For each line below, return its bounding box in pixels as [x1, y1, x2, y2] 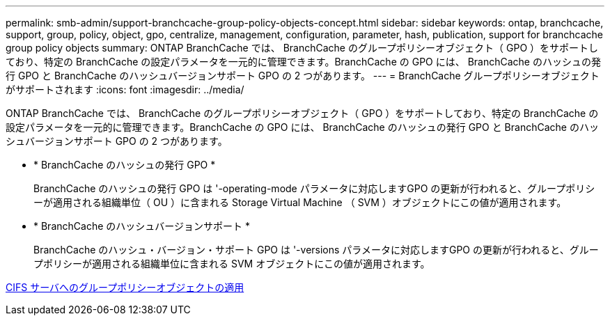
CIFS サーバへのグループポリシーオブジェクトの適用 [6, 281, 244, 293]
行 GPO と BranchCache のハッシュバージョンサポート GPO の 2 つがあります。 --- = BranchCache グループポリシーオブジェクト [6, 70, 600, 81]
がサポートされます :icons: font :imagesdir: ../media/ [6, 84, 244, 95]
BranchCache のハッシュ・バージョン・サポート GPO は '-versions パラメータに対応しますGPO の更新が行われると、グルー [33, 244, 599, 256]
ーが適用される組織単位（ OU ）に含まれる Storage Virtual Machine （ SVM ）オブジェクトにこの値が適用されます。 [33, 196, 567, 208]
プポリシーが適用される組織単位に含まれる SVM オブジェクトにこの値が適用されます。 [33, 258, 430, 269]
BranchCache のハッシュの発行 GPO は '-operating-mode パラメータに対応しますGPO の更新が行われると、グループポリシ [33, 182, 595, 194]
